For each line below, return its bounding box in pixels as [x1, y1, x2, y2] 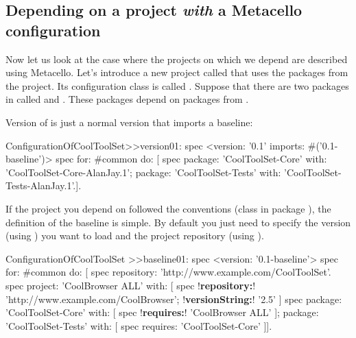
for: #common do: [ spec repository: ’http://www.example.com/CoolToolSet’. [5, 265, 331, 279]
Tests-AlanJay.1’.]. [5, 178, 82, 193]
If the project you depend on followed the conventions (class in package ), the [5, 201, 331, 215]
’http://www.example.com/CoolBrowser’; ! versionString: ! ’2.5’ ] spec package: [5, 291, 342, 306]
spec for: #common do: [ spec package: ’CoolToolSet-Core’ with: [56, 152, 327, 166]
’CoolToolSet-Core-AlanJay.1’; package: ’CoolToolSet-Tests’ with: [5, 165, 281, 179]
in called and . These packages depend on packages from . [5, 92, 249, 106]
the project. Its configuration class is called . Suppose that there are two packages [5, 78, 349, 93]
